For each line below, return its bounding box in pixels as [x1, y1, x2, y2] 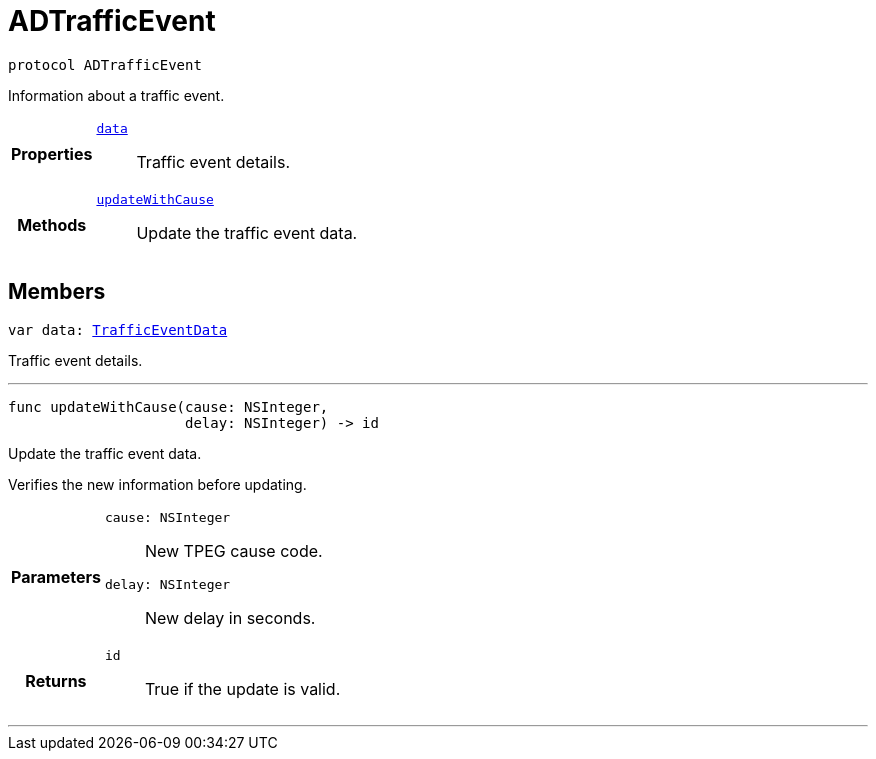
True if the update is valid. [144, 678, 341, 699]
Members [8, 279, 106, 305]
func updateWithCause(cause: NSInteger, [8, 398, 329, 415]
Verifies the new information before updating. [8, 475, 307, 493]
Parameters [11, 566, 101, 587]
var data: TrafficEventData [8, 321, 228, 338]
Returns [25, 671, 87, 692]
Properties [11, 144, 93, 165]
